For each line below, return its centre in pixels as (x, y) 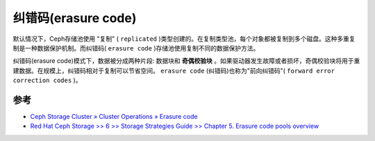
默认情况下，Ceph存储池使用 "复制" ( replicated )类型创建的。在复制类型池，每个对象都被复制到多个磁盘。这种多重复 (184, 39)
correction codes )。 (47, 80)
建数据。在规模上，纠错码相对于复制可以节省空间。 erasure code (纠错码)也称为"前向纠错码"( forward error (174, 70)
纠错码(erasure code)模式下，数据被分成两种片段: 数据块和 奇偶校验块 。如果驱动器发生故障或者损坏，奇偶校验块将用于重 (186, 61)
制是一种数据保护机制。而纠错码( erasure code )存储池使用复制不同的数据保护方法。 (136, 48)
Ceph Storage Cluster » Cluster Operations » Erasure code (114, 117)
